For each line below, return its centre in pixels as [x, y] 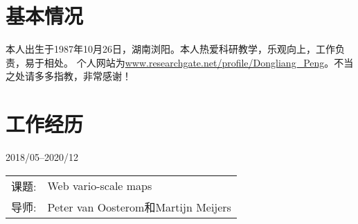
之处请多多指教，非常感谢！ [69, 76]
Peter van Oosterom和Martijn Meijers [139, 207]
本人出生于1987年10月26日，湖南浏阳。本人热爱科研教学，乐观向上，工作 [170, 49]
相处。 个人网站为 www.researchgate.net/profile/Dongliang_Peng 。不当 [199, 62]
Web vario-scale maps [100, 186]
